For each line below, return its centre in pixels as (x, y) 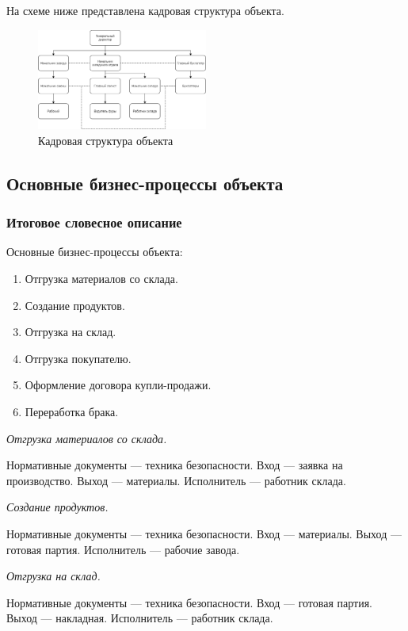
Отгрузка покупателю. (78, 358)
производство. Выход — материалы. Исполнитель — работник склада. (176, 480)
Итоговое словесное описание (94, 222)
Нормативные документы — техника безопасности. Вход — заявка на (175, 465)
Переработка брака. (72, 411)
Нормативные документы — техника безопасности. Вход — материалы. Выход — (204, 533)
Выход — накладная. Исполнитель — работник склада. (140, 618)
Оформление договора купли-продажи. (118, 385)
